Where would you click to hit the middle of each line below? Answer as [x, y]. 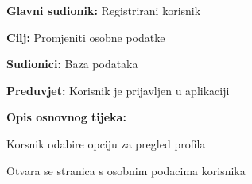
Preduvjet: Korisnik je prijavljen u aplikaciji [118, 90]
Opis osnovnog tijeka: [66, 117]
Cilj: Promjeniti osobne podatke [86, 37]
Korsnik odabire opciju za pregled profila [106, 143]
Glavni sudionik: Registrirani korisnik [104, 10]
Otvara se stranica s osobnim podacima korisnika [126, 170]
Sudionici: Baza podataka [72, 64]
